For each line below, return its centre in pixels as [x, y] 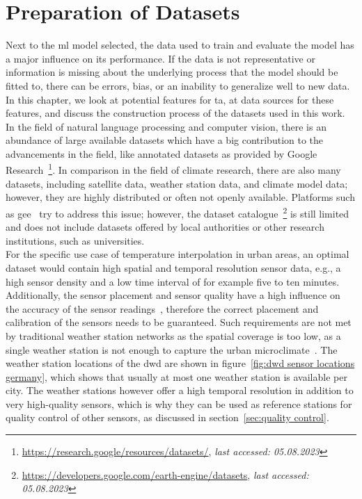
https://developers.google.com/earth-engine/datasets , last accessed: [165, 474]
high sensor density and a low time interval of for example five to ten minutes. [173, 281]
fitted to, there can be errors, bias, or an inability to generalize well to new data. [178, 85]
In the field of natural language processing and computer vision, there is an [166, 126]
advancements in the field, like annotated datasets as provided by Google [162, 153]
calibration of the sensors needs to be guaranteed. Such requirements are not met [179, 322]
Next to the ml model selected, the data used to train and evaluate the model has [180, 45]
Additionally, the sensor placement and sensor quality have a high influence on [173, 295]
